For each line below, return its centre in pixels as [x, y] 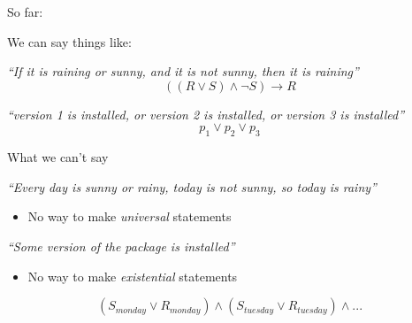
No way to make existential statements [133, 276]
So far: [25, 12]
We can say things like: [69, 41]
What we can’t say [58, 157]
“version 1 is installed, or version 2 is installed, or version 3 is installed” [206, 114]
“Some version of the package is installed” [121, 246]
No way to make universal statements [130, 216]
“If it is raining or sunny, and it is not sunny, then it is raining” [183, 71]
